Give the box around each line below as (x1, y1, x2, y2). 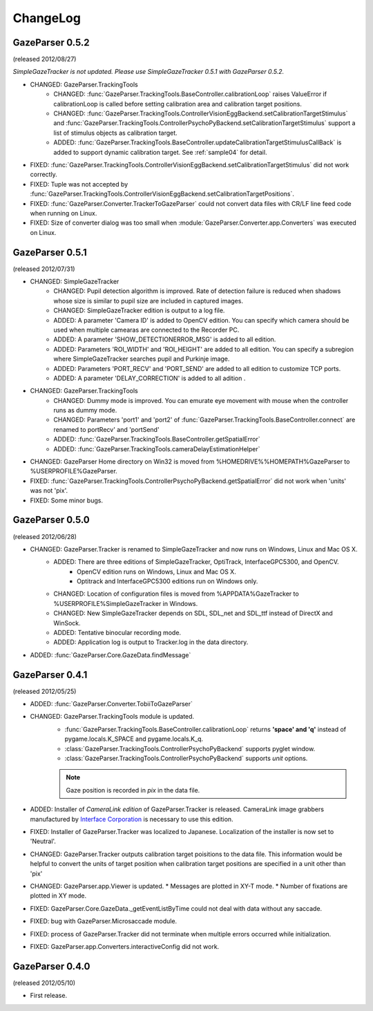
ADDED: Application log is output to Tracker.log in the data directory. (53, 638, 249, 646)
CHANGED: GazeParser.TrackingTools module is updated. (30, 712, 195, 721)
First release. (30, 992, 68, 1000)
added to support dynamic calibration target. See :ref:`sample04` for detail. (53, 148, 267, 156)
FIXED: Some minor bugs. (30, 496, 104, 504)
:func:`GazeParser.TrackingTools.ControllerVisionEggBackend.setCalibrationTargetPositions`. (30, 190, 295, 198)
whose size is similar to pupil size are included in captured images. (53, 296, 243, 305)
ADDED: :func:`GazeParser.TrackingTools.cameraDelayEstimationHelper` (53, 444, 260, 453)
